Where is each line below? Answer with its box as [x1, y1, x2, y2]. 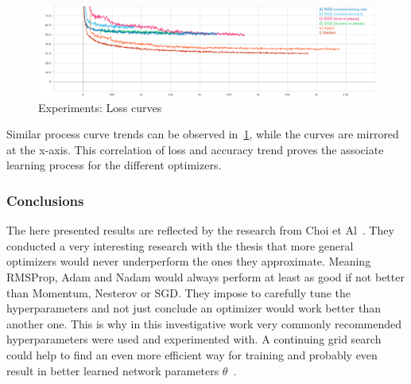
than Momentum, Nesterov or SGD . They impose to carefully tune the [6, 284, 351, 301]
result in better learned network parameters [6, 362, 219, 378]
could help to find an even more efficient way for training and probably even [6, 346, 378, 363]
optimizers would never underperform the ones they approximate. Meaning [6, 253, 371, 270]
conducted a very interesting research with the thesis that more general [6, 237, 354, 254]
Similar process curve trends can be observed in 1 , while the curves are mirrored [6, 126, 399, 142]
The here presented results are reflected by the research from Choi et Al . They [6, 222, 394, 239]
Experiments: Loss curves [38, 99, 162, 115]
